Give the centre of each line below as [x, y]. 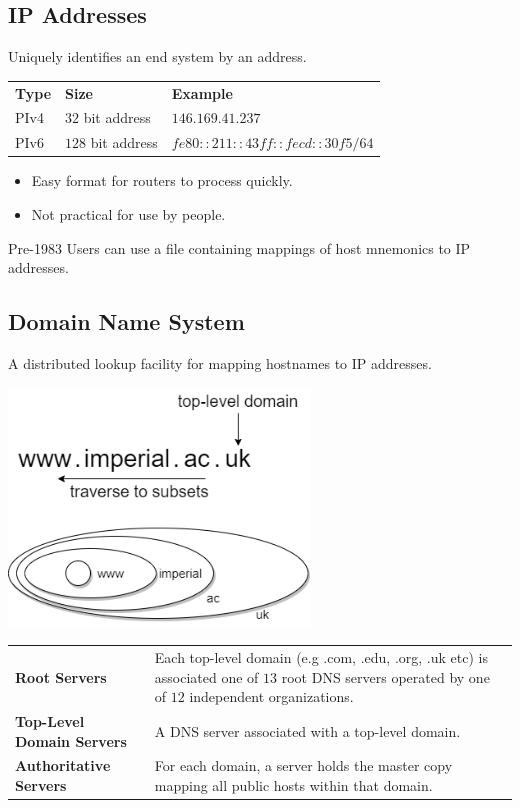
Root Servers [61, 676]
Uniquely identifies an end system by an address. [157, 56]
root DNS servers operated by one [385, 676]
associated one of [206, 676]
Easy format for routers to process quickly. [162, 180]
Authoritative [63, 765]
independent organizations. [271, 696]
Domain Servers [71, 740]
